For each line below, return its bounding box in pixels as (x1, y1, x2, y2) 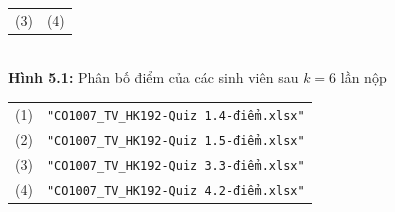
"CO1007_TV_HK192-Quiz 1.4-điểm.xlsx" (46, 108, 305, 123)
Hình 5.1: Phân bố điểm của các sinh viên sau (8, 67, 299, 88)
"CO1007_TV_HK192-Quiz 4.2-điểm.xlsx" (46, 183, 305, 198)
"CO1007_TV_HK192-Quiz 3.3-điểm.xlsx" (46, 158, 305, 173)
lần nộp (340, 67, 387, 88)
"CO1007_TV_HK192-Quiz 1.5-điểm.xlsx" (46, 133, 305, 148)
